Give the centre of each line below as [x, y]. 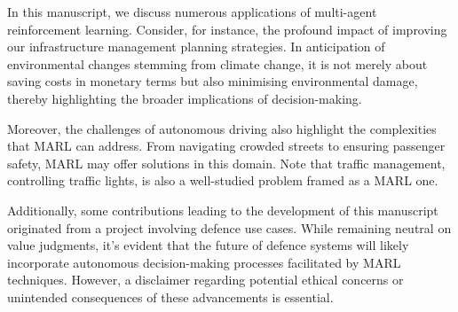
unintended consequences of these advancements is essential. [170, 296]
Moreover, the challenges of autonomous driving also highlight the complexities [222, 128]
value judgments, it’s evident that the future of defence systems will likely [208, 245]
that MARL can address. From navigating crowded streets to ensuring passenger [226, 146]
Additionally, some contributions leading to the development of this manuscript [223, 210]
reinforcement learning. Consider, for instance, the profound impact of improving [227, 29]
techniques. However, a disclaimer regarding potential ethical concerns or [205, 280]
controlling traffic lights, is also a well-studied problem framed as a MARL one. [223, 180]
